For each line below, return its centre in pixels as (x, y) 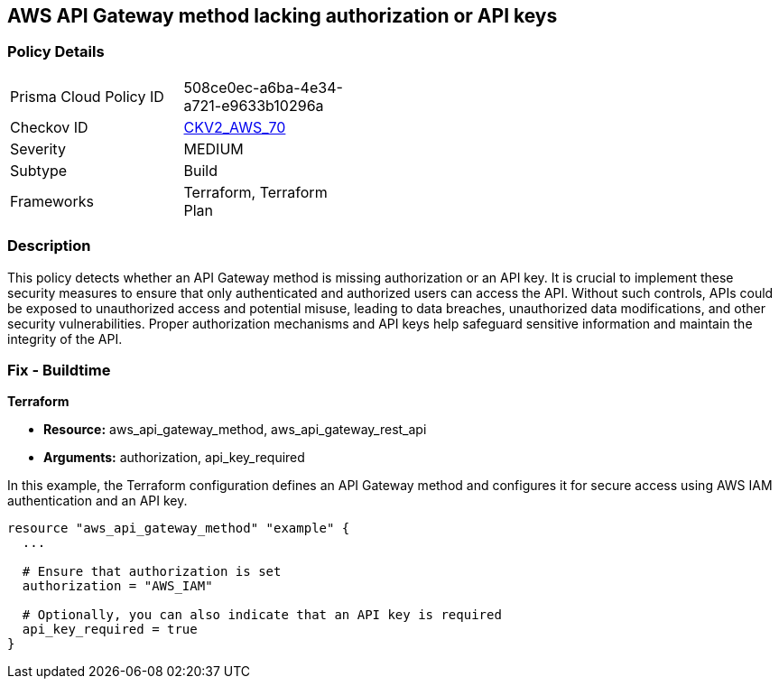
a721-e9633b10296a (254, 105)
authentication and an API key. (97, 501)
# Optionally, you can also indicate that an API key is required (262, 615)
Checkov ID (49, 127)
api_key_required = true (110, 630)
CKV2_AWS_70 (235, 127)
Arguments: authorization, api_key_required (174, 458)
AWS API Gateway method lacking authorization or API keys (283, 16)
